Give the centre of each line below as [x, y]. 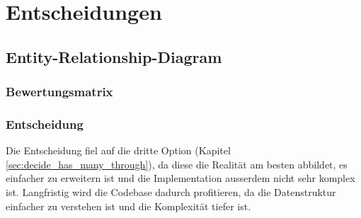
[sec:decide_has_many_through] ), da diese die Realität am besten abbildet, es [177, 164]
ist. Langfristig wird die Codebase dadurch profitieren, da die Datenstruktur [171, 192]
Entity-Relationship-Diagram [114, 56]
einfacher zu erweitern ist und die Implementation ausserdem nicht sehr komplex [180, 178]
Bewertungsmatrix [59, 92]
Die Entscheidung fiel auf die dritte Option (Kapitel [118, 150]
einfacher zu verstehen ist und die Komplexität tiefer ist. [128, 206]
